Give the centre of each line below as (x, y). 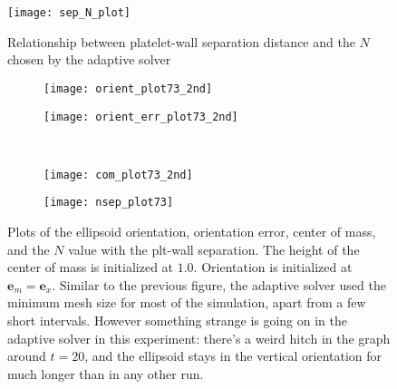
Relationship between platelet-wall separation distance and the (181, 41)
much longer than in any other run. (106, 373)
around (27, 356)
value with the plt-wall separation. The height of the (214, 249)
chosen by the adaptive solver (89, 59)
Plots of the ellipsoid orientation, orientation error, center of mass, (192, 232)
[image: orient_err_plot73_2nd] (141, 117)
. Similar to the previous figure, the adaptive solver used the (219, 284)
